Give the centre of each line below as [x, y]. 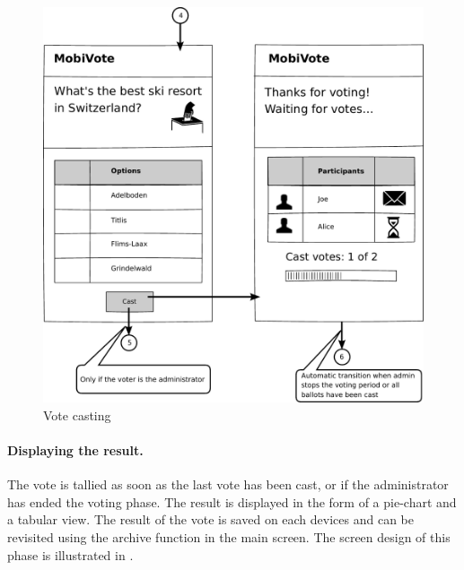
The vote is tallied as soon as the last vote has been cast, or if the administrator [228, 484]
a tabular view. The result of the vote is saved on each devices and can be [210, 519]
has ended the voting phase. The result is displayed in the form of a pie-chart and [232, 501]
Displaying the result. [75, 450]
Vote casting [77, 415]
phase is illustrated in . [70, 554]
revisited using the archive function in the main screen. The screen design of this [229, 537]
